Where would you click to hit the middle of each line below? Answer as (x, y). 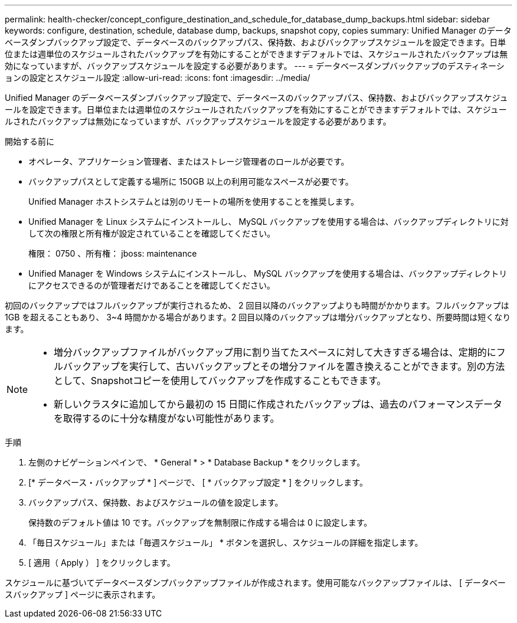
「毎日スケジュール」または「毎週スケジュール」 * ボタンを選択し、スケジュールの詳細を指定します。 (226, 542)
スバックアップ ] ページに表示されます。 (83, 594)
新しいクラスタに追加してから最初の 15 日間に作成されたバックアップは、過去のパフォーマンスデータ (278, 404)
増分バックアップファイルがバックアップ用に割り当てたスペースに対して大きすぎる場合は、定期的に (275, 352)
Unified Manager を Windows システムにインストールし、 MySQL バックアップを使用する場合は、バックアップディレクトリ (268, 273)
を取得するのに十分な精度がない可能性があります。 (167, 418)
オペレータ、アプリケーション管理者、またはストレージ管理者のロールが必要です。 (189, 161)
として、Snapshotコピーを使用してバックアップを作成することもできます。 (220, 381)
